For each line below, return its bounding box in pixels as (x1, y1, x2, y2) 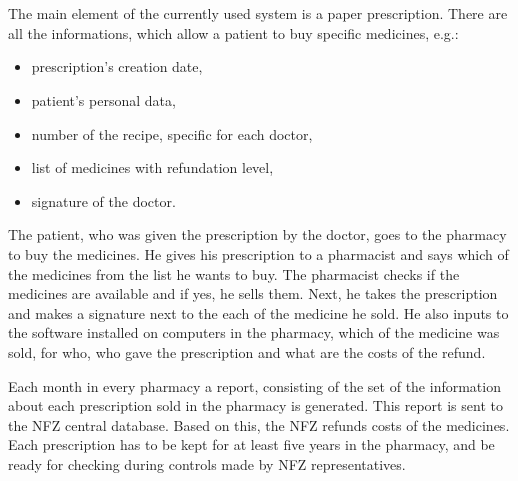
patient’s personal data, (31, 89, 176, 110)
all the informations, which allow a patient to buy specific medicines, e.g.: (8, 22, 459, 43)
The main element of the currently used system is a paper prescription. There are (8, 3, 508, 24)
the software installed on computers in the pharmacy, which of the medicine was (8, 322, 500, 343)
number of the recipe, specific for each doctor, (31, 123, 313, 144)
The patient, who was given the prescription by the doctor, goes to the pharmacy (8, 224, 507, 245)
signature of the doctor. (31, 190, 176, 211)
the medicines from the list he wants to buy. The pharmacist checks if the (8, 263, 460, 284)
